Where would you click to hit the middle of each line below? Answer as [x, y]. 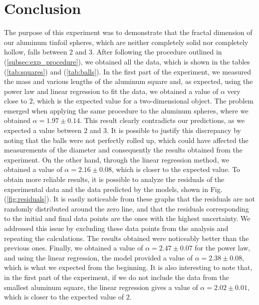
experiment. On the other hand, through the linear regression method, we [117, 159]
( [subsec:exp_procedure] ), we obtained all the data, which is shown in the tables [127, 61]
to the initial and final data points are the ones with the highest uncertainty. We [127, 218]
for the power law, [223, 248]
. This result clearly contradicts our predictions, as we [162, 120]
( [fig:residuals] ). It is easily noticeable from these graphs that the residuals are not [129, 199]
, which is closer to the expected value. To [176, 169]
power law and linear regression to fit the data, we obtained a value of [111, 91]
